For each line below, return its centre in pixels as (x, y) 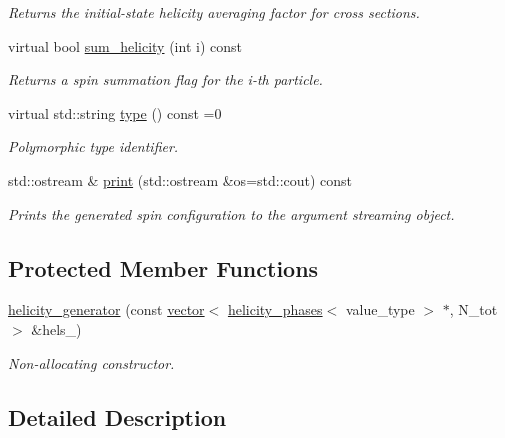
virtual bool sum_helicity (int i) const (125, 45)
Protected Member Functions (163, 267)
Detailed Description (117, 416)
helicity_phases (275, 309)
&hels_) (56, 328)
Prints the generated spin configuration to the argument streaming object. (231, 213)
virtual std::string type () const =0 (115, 112)
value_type (380, 309)
